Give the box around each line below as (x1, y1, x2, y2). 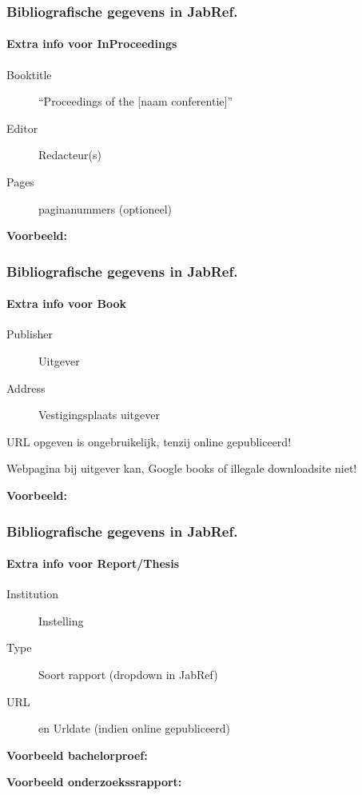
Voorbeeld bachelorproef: (6, 746, 148, 763)
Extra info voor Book (6, 295, 126, 312)
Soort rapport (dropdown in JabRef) (38, 666, 218, 683)
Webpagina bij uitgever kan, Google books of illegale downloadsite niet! (6, 460, 357, 477)
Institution (6, 585, 59, 602)
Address (6, 379, 46, 396)
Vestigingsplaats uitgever (38, 406, 160, 423)
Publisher (6, 326, 53, 342)
